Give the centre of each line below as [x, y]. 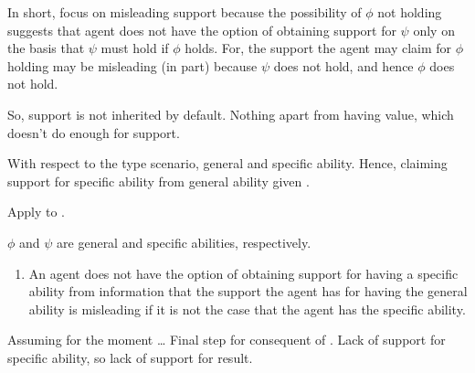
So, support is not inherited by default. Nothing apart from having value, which [231, 114]
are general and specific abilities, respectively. [184, 242]
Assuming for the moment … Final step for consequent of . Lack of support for [227, 340]
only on [434, 30]
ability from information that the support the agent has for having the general [248, 291]
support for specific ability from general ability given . [158, 181]
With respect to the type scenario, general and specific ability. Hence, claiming [227, 163]
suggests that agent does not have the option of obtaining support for [202, 30]
